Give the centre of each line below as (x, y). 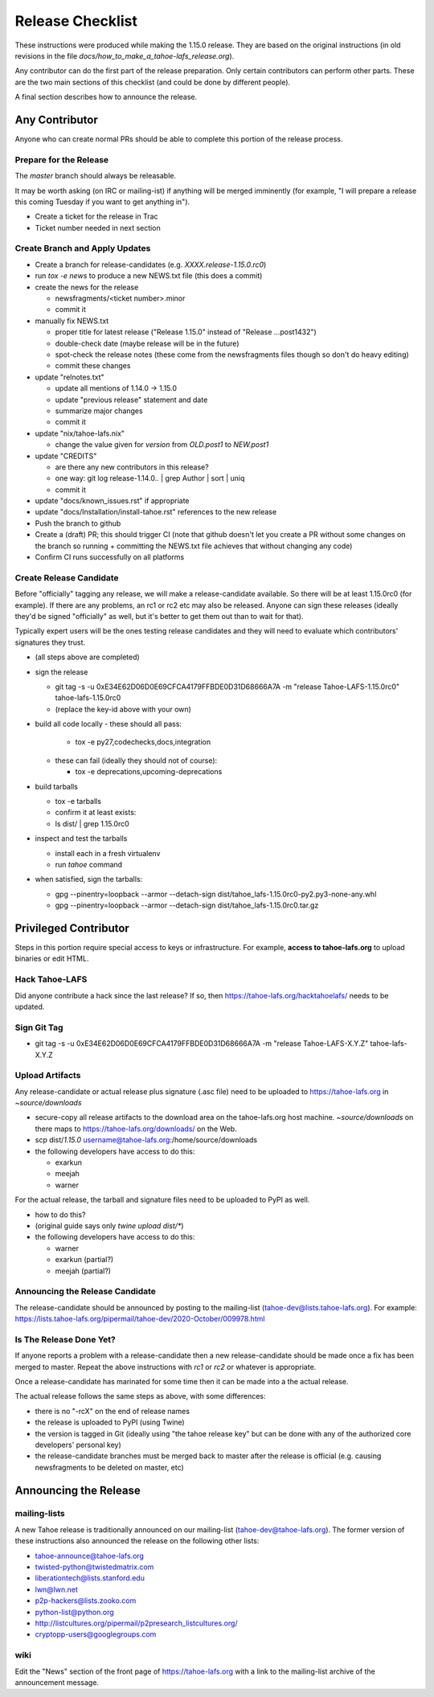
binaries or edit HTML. (52, 959)
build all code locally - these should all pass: (108, 724)
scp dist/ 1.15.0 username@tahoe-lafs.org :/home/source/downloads (146, 1140)
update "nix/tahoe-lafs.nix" (80, 433)
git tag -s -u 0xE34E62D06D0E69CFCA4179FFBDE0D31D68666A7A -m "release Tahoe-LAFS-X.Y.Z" (202, 1043)
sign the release (61, 672)
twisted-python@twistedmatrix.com (94, 1567)
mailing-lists (40, 1514)
